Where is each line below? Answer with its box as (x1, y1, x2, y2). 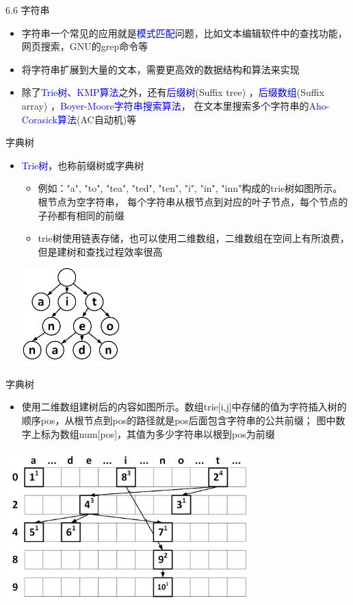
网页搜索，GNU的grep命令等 (21, 39, 148, 53)
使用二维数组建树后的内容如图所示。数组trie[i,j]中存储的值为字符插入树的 (21, 399, 347, 414)
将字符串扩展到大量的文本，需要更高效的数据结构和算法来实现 (21, 62, 300, 76)
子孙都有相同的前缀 (38, 208, 125, 222)
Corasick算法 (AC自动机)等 (21, 112, 137, 126)
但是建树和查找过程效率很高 (38, 244, 163, 258)
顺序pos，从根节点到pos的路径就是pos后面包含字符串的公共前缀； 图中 (21, 412, 336, 427)
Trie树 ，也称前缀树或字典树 (21, 158, 144, 172)
